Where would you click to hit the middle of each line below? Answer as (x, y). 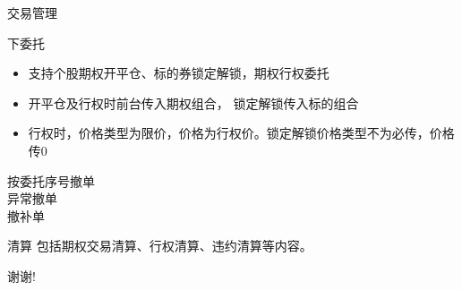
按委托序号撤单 (51, 180)
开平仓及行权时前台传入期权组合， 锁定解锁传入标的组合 (193, 102)
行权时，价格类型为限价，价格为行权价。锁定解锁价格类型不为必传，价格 (241, 133)
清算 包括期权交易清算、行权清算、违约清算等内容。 (160, 246)
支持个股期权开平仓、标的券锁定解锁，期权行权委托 (179, 73)
